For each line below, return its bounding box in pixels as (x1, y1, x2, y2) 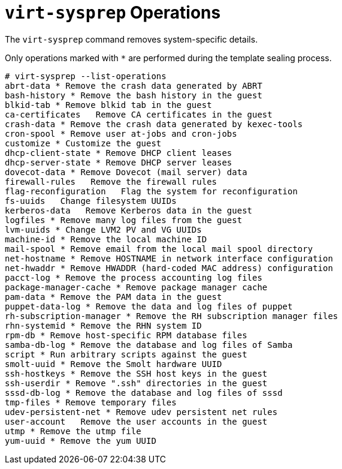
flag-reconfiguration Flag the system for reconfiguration (5, 186, 298, 196)
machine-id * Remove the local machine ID (5, 234, 207, 244)
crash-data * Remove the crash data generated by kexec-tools (5, 119, 303, 129)
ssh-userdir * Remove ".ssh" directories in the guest (5, 378, 268, 388)
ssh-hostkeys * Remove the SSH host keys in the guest (5, 368, 268, 378)
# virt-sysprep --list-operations (5, 71, 167, 81)
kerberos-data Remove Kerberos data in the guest (5, 205, 253, 215)
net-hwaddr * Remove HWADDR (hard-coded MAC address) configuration (5, 263, 333, 273)
